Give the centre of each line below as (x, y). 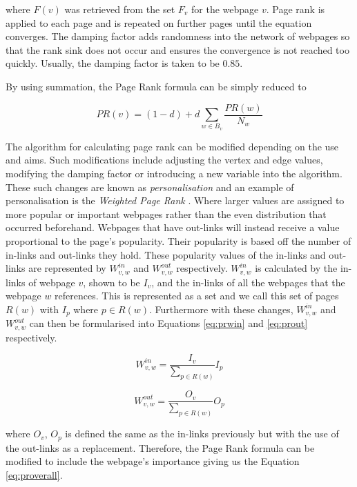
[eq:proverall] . (34, 474)
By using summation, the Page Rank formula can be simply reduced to (156, 86)
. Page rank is (296, 9)
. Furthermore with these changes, (221, 309)
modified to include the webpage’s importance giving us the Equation (153, 461)
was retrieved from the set (120, 9)
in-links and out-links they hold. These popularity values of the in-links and (166, 254)
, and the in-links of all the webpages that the (248, 282)
